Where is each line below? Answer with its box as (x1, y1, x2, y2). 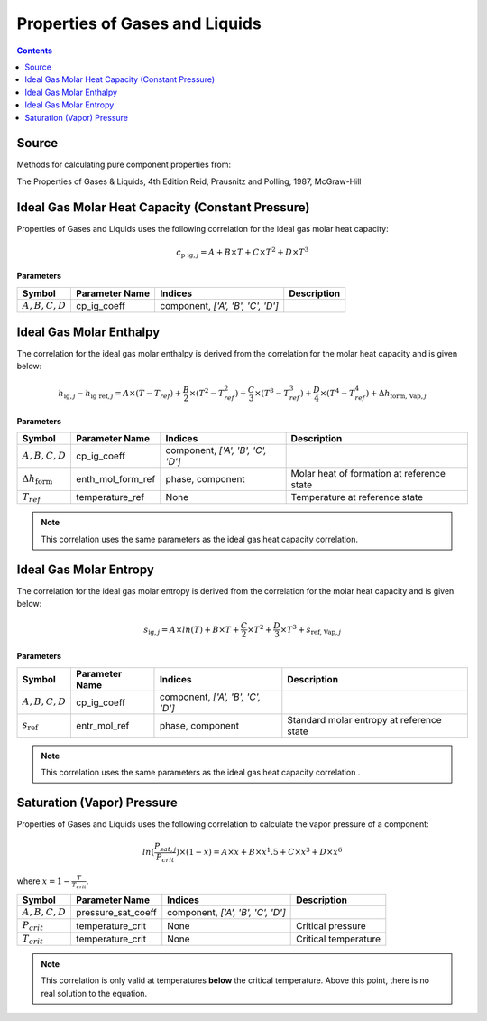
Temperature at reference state (290, 491, 424, 504)
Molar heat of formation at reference (290, 468, 446, 480)
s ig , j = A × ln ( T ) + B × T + (142, 624, 240, 636)
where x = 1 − (16, 876, 71, 886)
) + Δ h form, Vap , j (365, 388, 427, 401)
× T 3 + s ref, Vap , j (280, 623, 342, 636)
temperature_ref (76, 491, 145, 504)
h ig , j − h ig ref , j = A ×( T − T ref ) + (58, 388, 182, 401)
